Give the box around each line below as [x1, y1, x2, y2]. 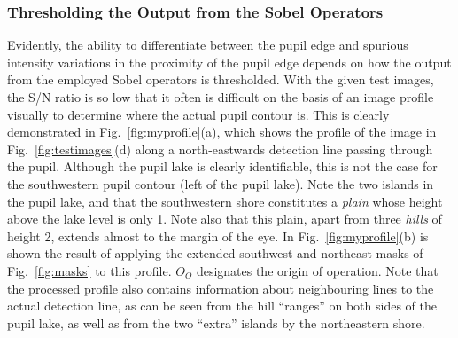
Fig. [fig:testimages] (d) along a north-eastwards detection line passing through [7, 139, 433, 158]
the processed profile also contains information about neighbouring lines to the [7, 279, 434, 297]
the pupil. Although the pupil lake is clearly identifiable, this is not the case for [7, 157, 438, 176]
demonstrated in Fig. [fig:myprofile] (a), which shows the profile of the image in [7, 122, 437, 141]
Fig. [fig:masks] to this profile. [7, 261, 172, 279]
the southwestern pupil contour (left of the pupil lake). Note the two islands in [7, 174, 434, 193]
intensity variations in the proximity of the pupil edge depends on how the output [7, 52, 452, 71]
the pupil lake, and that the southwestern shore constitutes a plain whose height [7, 192, 443, 210]
